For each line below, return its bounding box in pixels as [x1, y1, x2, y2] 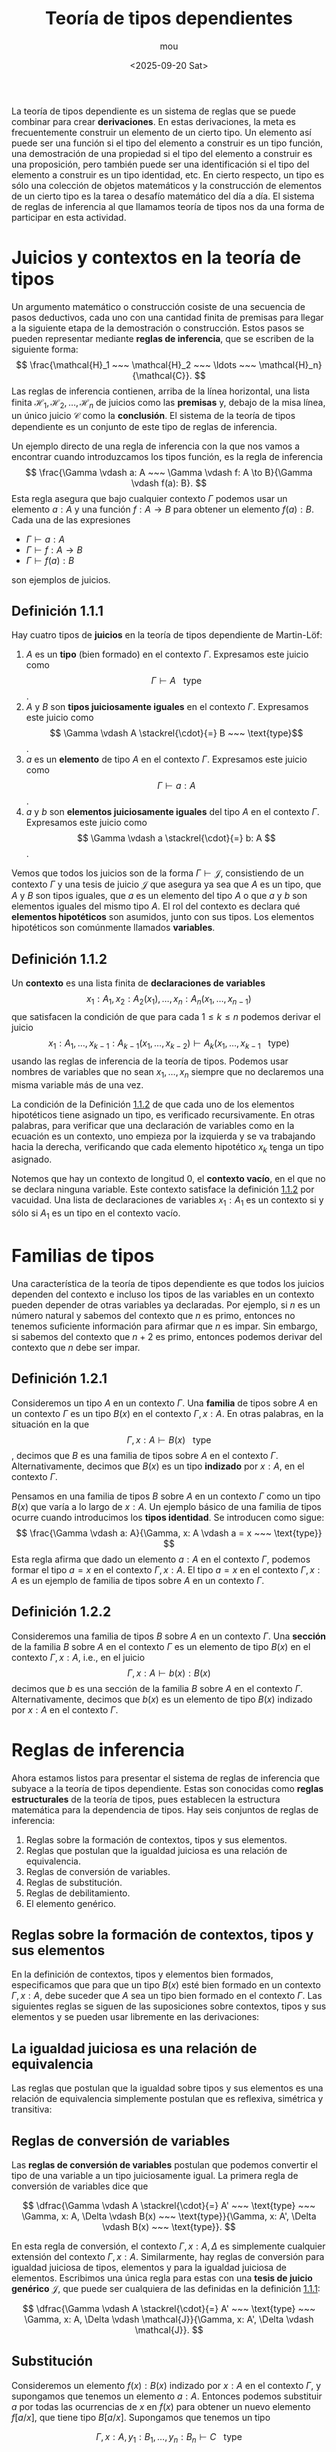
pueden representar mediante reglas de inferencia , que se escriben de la [11, 332, 314, 344]
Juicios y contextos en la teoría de [11, 247, 302, 269]
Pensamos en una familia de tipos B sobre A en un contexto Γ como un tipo [11, 1490, 321, 1502]
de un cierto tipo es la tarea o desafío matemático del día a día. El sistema [11, 190, 315, 202]
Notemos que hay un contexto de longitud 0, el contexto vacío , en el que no [11, 1173, 326, 1185]
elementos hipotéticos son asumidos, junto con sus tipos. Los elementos [11, 911, 315, 923]
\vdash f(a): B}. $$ [130, 477, 208, 489]
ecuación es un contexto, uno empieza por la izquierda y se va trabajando [11, 1130, 316, 1142]
